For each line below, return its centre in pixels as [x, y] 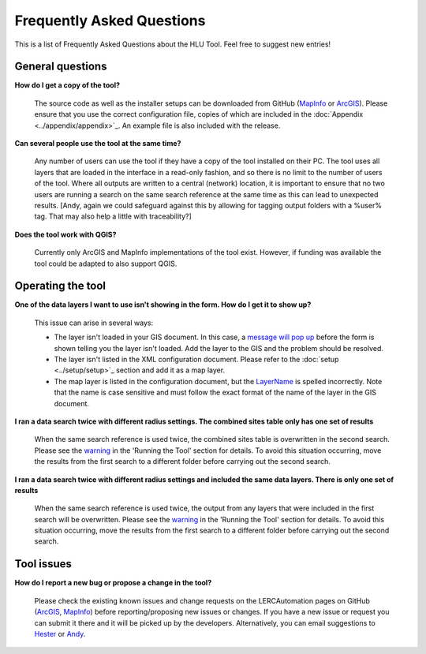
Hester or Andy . [60, 633]
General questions [61, 67]
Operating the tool [60, 286]
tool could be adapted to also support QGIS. [106, 263]
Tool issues [43, 564]
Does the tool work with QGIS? [65, 234]
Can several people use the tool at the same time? [98, 144]
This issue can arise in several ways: [94, 323]
